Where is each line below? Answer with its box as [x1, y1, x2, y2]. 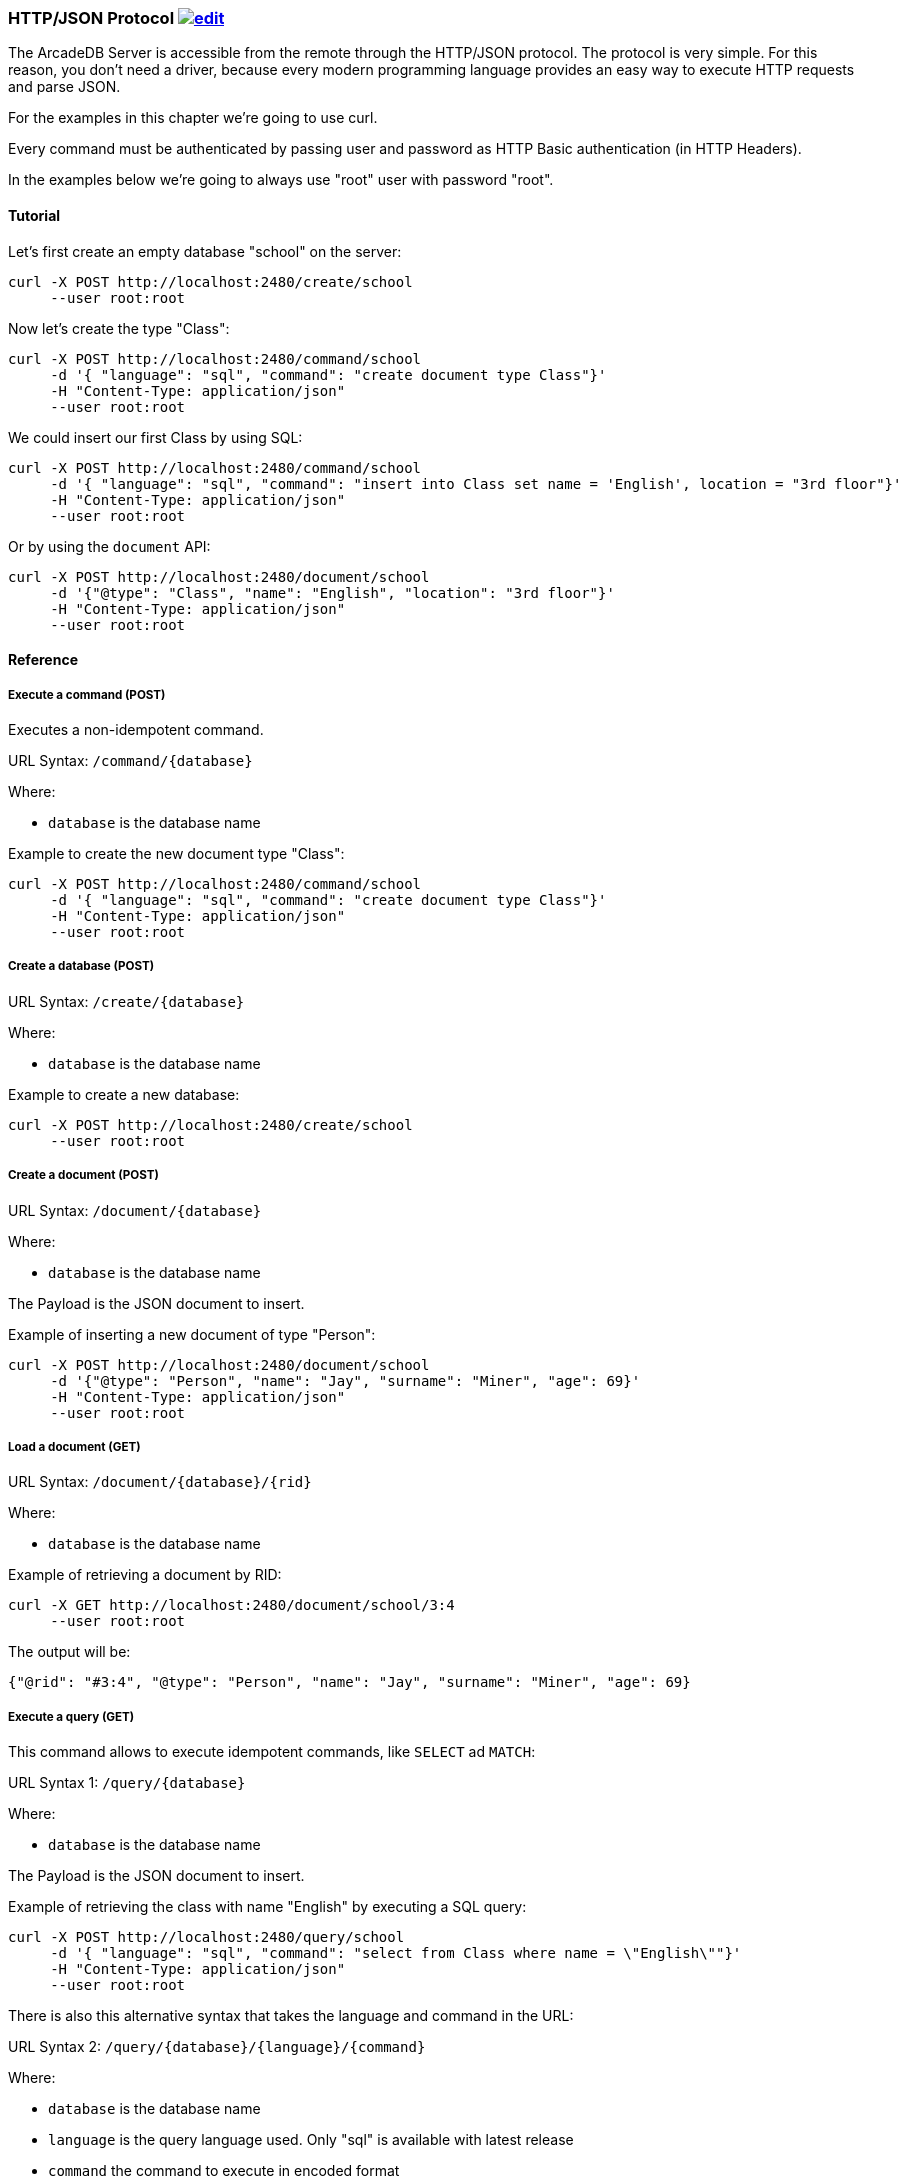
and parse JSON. [8, 78, 121, 96]
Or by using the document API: [8, 537, 211, 555]
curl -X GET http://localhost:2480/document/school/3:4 [8, 1597, 455, 1614]
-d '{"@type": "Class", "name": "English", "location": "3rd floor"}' [50, 584, 615, 601]
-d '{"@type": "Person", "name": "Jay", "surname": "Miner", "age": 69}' [50, 1372, 641, 1389]
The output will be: [8, 1643, 131, 1661]
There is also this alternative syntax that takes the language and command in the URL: [8, 2007, 574, 2025]
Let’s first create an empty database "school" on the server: [8, 242, 402, 260]
